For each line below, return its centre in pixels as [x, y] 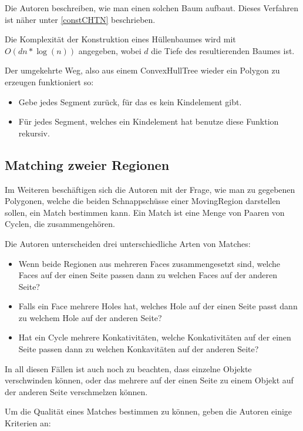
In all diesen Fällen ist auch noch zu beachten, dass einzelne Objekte [128, 368]
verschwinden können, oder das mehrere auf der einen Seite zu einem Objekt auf [149, 380]
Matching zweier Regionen [87, 164]
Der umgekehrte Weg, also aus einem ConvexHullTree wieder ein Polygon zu [142, 70]
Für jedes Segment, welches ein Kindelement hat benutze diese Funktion [149, 121]
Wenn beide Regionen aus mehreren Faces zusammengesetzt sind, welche [149, 263]
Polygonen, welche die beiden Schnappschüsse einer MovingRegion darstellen [143, 201]
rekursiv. [34, 133]
